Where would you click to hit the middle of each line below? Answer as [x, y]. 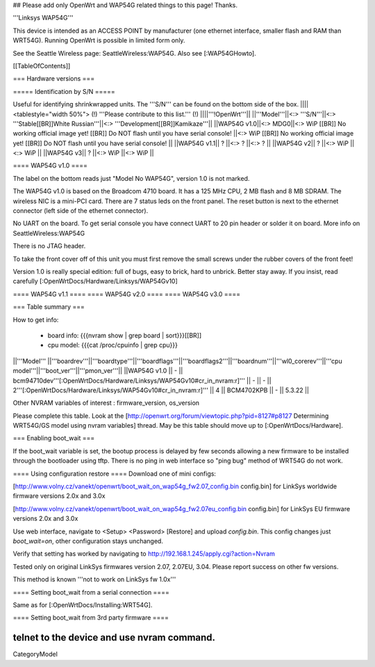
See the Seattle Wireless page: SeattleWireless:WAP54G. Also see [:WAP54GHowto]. [134, 53]
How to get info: [36, 319]
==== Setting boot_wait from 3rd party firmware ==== [91, 618]
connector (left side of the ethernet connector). [81, 211]
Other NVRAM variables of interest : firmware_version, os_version [106, 403]
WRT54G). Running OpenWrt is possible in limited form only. [99, 40]
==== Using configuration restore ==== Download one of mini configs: [115, 474]
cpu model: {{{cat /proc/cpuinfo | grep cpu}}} [113, 345]
